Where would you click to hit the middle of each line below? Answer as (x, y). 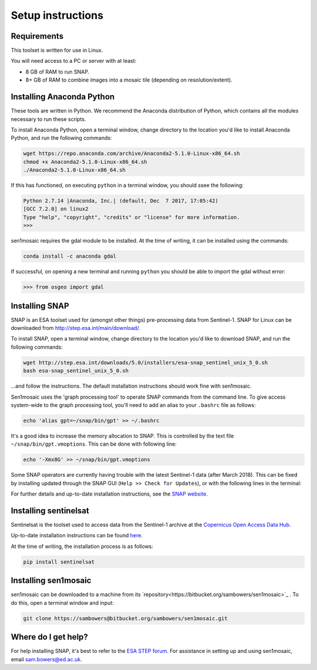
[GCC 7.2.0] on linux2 (56, 209)
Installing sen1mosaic (51, 580)
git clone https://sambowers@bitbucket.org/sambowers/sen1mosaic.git (125, 618)
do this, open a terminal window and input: (62, 602)
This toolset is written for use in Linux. (57, 50)
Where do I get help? (49, 637)
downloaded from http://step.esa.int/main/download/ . (75, 328)
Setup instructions (57, 15)
